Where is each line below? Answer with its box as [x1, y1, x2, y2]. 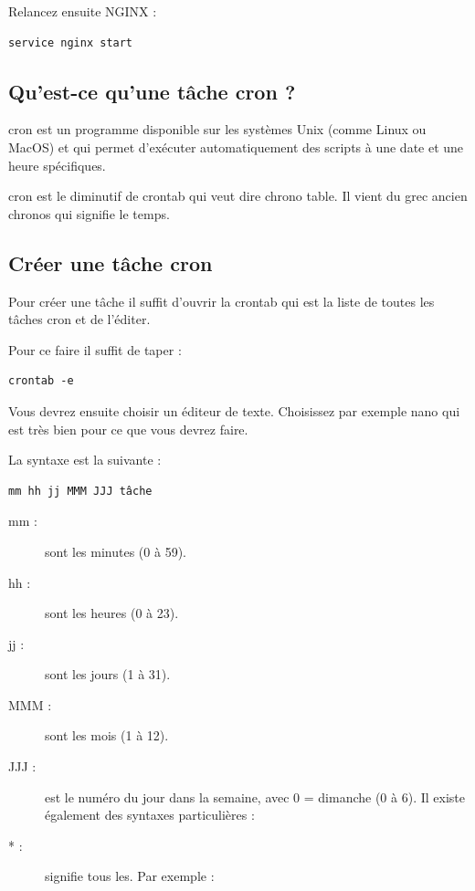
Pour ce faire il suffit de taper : [8, 340, 182, 359]
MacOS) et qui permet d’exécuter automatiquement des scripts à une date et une [8, 137, 464, 156]
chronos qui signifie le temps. [8, 204, 170, 223]
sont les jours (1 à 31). [45, 665, 171, 684]
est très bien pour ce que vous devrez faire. [8, 419, 248, 438]
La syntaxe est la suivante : [8, 450, 162, 469]
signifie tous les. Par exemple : [45, 866, 215, 886]
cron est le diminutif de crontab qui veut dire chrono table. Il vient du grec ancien [8, 186, 468, 205]
